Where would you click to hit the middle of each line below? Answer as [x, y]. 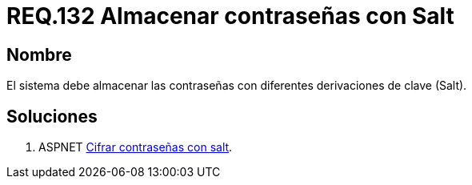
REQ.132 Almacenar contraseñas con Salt [230, 16]
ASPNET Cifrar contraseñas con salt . [136, 147]
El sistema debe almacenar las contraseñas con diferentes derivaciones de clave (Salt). [237, 86]
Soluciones [52, 116]
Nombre [39, 54]
